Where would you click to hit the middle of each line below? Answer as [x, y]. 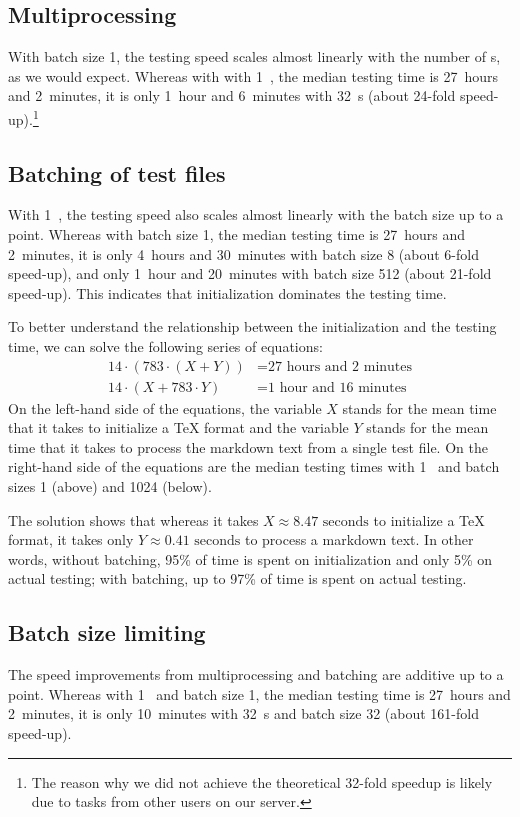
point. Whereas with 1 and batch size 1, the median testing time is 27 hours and [259, 693]
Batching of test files [117, 172]
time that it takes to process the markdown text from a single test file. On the [248, 446]
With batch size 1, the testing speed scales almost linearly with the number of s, [254, 56]
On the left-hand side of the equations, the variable [165, 407]
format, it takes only [71, 539]
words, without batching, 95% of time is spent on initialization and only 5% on [250, 558]
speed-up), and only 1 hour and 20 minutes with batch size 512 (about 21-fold [250, 273]
